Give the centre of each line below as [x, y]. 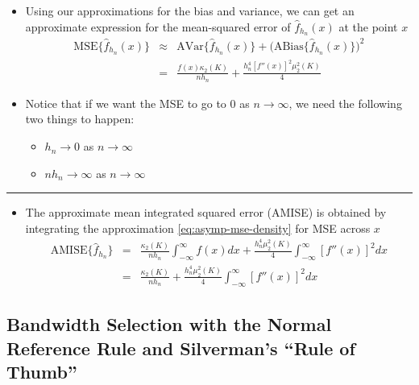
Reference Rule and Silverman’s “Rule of [181, 348]
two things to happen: [80, 119]
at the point [368, 26]
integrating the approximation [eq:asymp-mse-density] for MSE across [198, 228]
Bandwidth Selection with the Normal [169, 324]
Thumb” [42, 371]
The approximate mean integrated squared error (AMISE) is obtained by [206, 212]
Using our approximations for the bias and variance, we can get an [190, 10]
